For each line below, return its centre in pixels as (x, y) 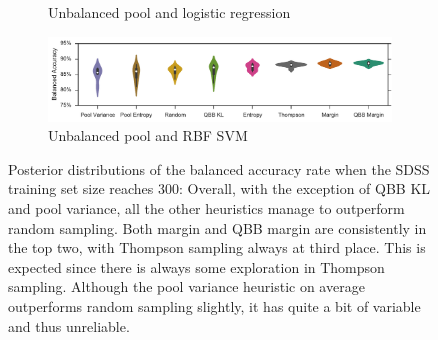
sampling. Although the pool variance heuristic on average (186, 286)
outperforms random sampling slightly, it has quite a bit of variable (214, 305)
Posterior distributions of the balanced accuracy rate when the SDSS (219, 168)
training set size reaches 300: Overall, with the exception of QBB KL (219, 188)
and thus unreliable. (69, 325)
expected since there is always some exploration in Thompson (196, 266)
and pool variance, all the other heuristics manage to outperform (206, 207)
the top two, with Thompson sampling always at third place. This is (217, 247)
